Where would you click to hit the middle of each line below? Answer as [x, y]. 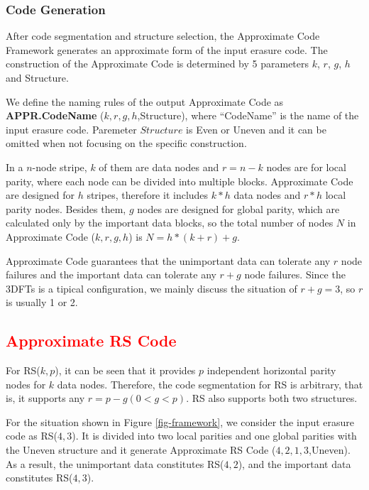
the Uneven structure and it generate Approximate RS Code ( [141, 450]
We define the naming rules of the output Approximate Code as [145, 101]
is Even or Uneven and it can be [256, 129]
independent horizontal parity [271, 370]
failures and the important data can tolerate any [111, 274]
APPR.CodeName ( [55, 115]
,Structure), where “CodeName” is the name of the [248, 115]
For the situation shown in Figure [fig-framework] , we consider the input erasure [180, 421]
